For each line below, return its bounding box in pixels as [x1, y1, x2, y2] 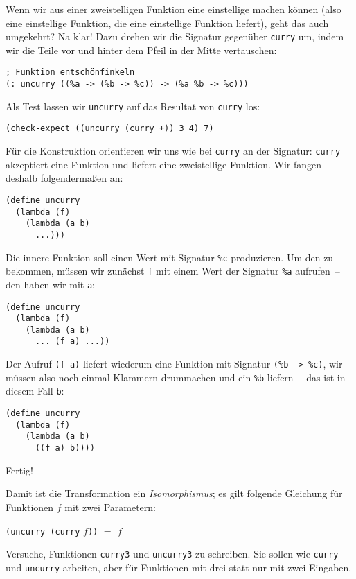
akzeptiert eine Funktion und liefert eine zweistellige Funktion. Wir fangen [6, 157, 322, 171]
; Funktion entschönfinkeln [6, 67, 135, 78]
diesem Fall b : [6, 383, 64, 398]
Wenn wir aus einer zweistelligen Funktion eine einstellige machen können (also [6, 2, 341, 16]
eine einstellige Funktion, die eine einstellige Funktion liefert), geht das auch [6, 15, 329, 30]
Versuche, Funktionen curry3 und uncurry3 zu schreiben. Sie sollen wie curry [6, 546, 339, 561]
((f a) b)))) [35, 443, 95, 453]
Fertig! [6, 463, 33, 477]
